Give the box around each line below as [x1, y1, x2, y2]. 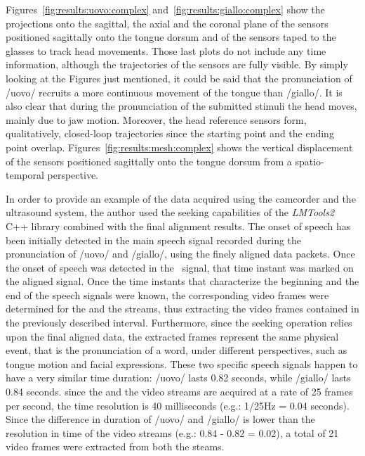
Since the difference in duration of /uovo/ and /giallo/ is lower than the [6, 412, 315, 426]
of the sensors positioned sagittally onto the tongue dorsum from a [6, 153, 292, 168]
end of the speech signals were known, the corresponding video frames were [6, 287, 329, 302]
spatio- [295, 153, 324, 168]
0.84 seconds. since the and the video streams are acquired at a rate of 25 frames [6, 384, 353, 399]
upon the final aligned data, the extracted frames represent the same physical [6, 329, 339, 343]
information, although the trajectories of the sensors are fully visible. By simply [6, 57, 348, 72]
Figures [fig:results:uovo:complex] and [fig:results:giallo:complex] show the [6, 2, 325, 16]
